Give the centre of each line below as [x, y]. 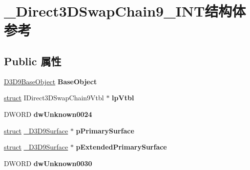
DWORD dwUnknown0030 [48, 163]
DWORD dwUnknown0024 [48, 114]
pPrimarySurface [105, 130]
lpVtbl [123, 98]
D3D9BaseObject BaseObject [51, 81]
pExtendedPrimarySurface [121, 147]
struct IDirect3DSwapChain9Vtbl [54, 98]
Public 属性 [33, 61]
